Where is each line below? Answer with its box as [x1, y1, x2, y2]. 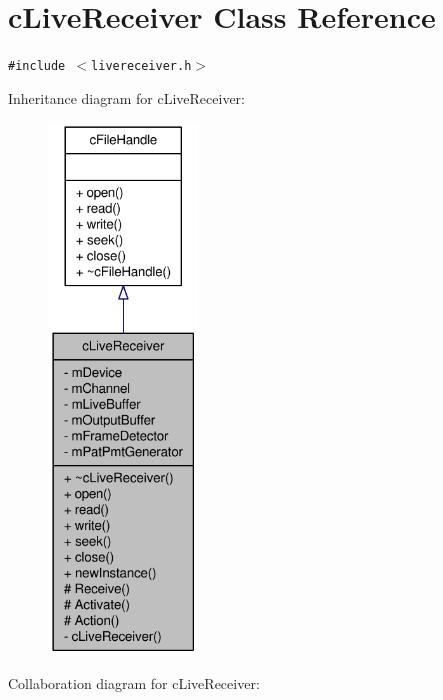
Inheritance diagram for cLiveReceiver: [8, 87, 245, 108]
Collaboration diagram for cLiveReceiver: [8, 673, 260, 694]
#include [8, 59, 66, 74]
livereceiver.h [91, 59, 192, 74]
